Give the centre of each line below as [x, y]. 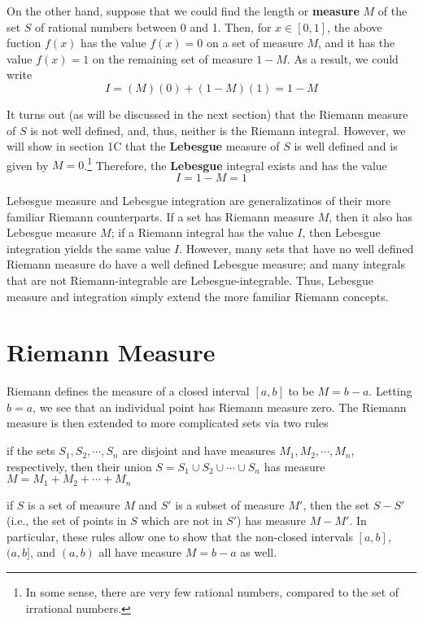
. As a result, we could [342, 58]
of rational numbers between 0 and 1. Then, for [153, 26]
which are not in [182, 520]
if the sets [31, 450]
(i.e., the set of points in [67, 520]
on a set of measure [255, 43]
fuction [24, 43]
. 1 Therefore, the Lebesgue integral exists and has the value [235, 164]
